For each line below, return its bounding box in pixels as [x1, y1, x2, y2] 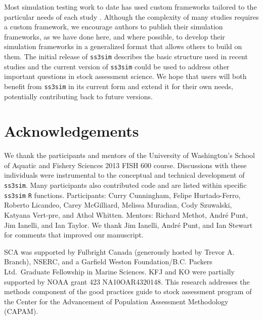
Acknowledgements [4, 121, 139, 141]
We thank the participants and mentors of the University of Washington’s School [4, 150, 255, 161]
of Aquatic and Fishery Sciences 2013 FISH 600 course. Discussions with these [4, 159, 247, 170]
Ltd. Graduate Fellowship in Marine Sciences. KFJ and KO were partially [4, 266, 235, 276]
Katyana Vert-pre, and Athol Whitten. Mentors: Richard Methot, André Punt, [4, 209, 248, 220]
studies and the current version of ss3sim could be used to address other [4, 61, 230, 71]
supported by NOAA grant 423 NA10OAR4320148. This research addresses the [4, 276, 250, 287]
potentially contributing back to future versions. [4, 91, 153, 101]
